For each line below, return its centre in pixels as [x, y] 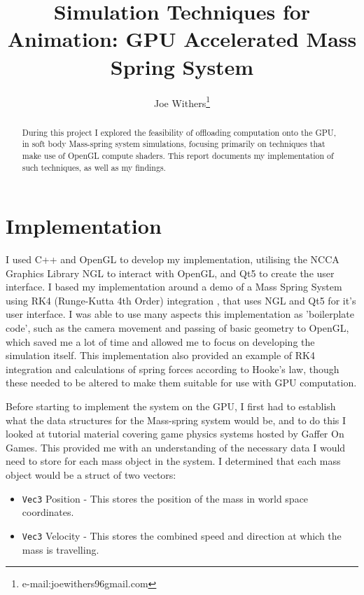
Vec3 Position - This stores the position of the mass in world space [165, 498]
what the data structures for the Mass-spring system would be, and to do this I [176, 420]
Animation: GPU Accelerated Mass [182, 39]
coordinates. [48, 512]
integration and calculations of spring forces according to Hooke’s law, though [173, 369]
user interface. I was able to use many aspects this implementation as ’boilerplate [180, 314]
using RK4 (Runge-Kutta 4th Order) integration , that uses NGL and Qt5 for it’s [181, 300]
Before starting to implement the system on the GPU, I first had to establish [171, 406]
